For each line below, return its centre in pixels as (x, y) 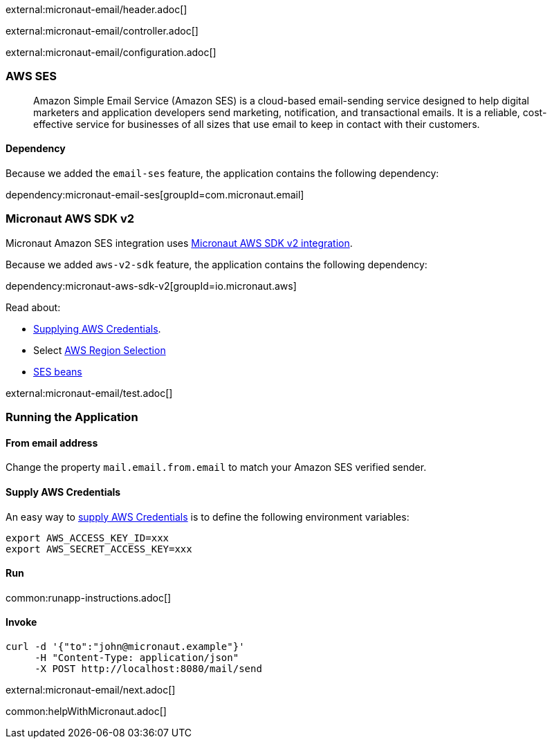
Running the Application (72, 417)
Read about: (33, 307)
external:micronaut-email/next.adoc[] (91, 689)
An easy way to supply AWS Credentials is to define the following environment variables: (208, 517)
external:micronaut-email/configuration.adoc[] (111, 52)
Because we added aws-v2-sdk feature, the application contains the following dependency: (217, 264)
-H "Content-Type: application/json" (137, 657)
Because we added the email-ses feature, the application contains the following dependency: (222, 173)
